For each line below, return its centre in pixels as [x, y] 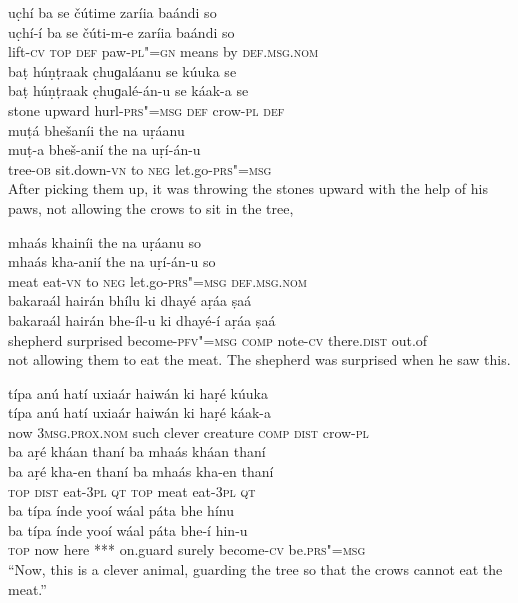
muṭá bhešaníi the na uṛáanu [96, 129]
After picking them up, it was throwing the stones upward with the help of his [248, 188]
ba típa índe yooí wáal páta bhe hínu [121, 510]
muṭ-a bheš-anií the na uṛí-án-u [104, 149]
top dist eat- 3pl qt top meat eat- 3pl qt [132, 490]
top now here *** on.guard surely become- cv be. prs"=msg [187, 549]
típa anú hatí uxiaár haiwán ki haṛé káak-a [140, 412]
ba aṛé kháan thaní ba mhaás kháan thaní [137, 451]
